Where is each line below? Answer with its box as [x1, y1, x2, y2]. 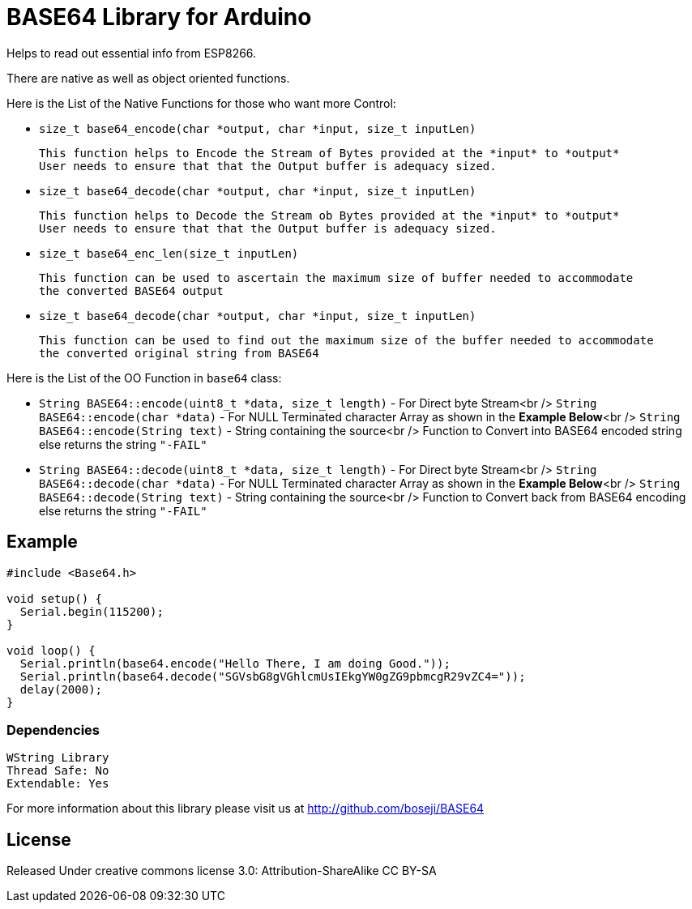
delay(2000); [19, 682, 103, 696]
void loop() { [6, 643, 96, 657]
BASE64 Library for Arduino [6, 3, 312, 31]
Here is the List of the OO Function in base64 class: [6, 370, 282, 385]
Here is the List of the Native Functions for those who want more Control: [6, 96, 396, 110]
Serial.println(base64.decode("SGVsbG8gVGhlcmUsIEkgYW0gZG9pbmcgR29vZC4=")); [19, 669, 526, 683]
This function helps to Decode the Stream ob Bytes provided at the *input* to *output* [39, 208, 620, 222]
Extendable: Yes [6, 777, 109, 791]
